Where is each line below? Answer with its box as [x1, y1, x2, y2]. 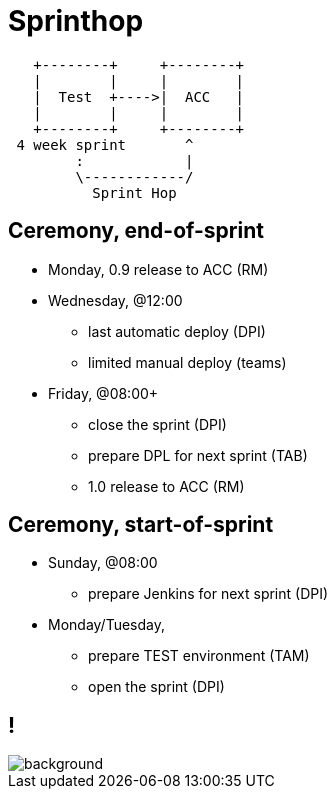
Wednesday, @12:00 [48, 291, 183, 309]
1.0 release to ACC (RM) [88, 477, 245, 495]
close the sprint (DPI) [88, 415, 227, 433]
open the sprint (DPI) [88, 678, 225, 696]
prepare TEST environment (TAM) [88, 647, 310, 665]
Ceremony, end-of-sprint [8, 218, 264, 244]
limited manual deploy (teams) [88, 353, 287, 371]
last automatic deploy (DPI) [88, 322, 266, 340]
